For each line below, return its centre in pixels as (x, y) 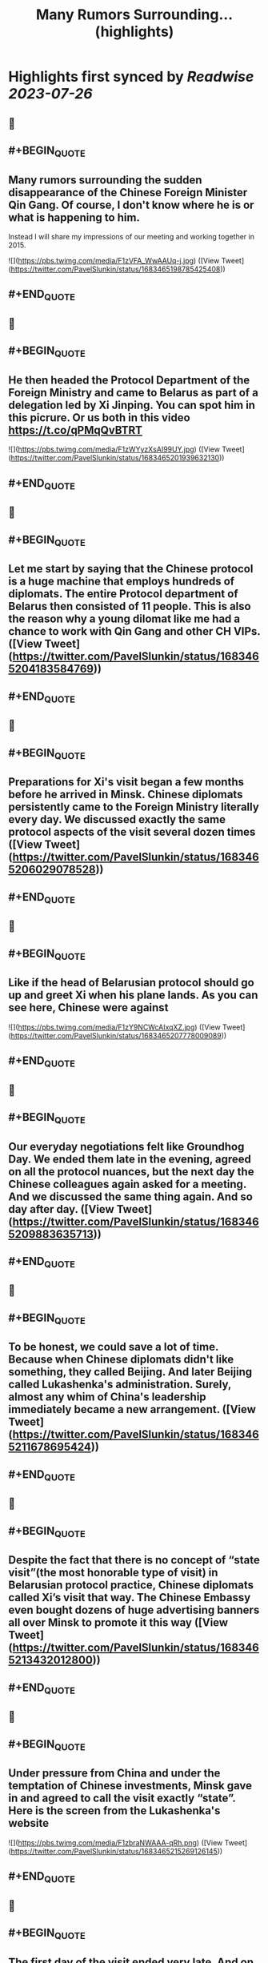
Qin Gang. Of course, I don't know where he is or (131, 205)
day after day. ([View (61, 1209)
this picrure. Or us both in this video (99, 417)
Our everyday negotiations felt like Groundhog (126, 1146)
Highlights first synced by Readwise (131, 77)
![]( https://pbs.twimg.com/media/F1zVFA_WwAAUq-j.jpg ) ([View (114, 260)
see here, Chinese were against (88, 1008)
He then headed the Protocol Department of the (129, 380)
